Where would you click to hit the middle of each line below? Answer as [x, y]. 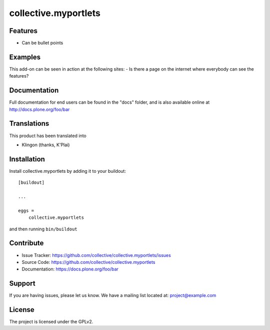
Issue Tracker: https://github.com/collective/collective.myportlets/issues [96, 255]
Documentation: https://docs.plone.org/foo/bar [70, 269]
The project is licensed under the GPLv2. [51, 322]
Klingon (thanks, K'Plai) [46, 145]
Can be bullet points [42, 43]
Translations [29, 123]
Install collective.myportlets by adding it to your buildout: [67, 171]
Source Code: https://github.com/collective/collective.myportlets [88, 262]
